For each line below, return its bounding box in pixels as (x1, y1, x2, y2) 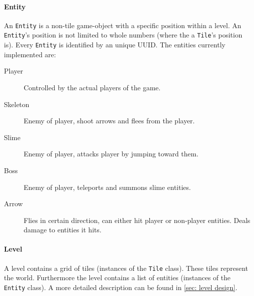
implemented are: (4, 49, 56, 59)
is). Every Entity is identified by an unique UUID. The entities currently (4, 39, 225, 50)
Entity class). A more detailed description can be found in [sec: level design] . (4, 282, 238, 292)
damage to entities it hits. (24, 224, 102, 235)
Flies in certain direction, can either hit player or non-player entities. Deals (24, 215, 251, 225)
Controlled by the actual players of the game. (24, 82, 161, 92)
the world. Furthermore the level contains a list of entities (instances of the (4, 272, 231, 283)
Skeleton (4, 99, 30, 109)
